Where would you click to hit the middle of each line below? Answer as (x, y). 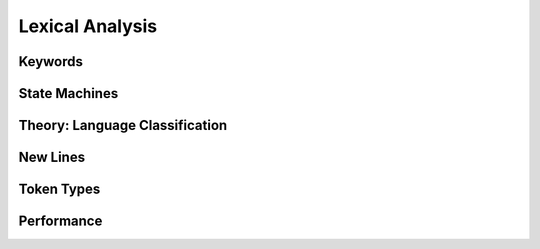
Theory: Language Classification (123, 125)
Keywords (51, 61)
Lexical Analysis (88, 26)
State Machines (68, 93)
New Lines (51, 157)
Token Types (59, 189)
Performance (60, 221)
